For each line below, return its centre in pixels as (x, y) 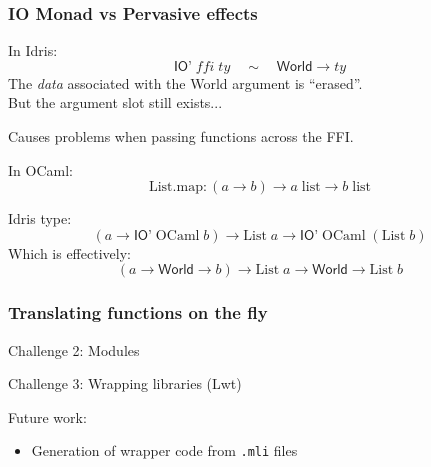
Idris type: (40, 218)
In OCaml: (40, 169)
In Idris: (33, 50)
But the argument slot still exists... (115, 102)
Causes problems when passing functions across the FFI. (181, 136)
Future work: (47, 416)
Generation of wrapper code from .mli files (164, 450)
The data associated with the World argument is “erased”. (185, 82)
